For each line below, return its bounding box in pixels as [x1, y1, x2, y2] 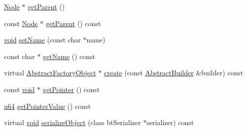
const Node [4, 18, 38, 28]
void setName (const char [4, 34, 81, 45]
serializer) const [146, 117, 194, 128]
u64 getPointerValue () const [4, 100, 91, 111]
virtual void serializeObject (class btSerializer [4, 117, 141, 128]
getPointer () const [42, 84, 100, 94]
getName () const [43, 51, 96, 61]
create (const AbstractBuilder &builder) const [104, 67, 244, 78]
